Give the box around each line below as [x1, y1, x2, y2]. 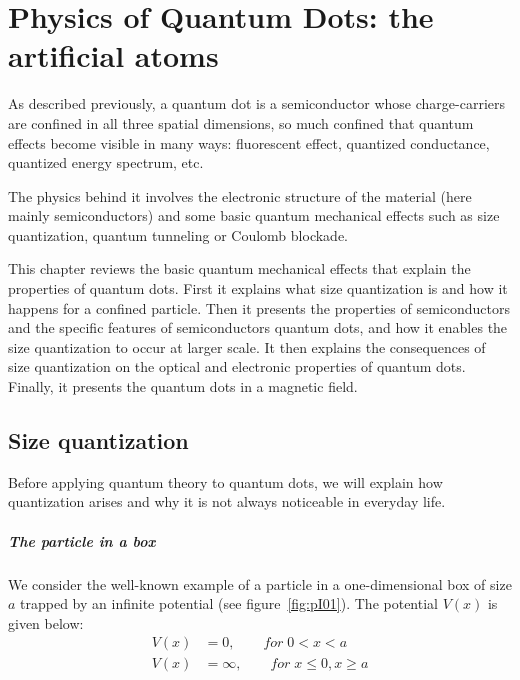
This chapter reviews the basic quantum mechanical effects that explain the [8, 258, 471, 279]
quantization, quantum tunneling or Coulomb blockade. [8, 224, 348, 245]
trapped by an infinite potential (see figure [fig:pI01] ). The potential [20, 593, 438, 614]
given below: [8, 612, 84, 633]
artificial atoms [8, 35, 219, 76]
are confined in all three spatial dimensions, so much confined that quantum [8, 112, 474, 133]
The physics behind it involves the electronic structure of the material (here [8, 185, 472, 206]
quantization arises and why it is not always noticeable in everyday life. [8, 491, 446, 512]
